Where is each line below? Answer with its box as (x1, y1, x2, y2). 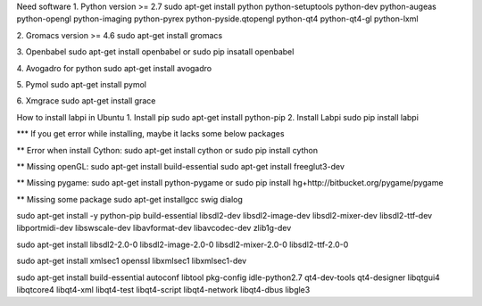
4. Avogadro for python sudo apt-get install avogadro (16, 62, 212, 73)
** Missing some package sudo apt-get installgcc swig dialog (16, 194, 243, 204)
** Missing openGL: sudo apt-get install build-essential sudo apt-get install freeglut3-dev (16, 161, 345, 171)
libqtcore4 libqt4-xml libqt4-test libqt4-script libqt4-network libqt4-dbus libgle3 (16, 285, 311, 295)
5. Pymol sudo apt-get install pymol (16, 79, 147, 89)
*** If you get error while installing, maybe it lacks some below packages (16, 128, 285, 139)
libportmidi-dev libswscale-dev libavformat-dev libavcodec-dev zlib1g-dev (16, 223, 292, 234)
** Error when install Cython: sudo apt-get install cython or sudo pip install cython (16, 145, 319, 155)
